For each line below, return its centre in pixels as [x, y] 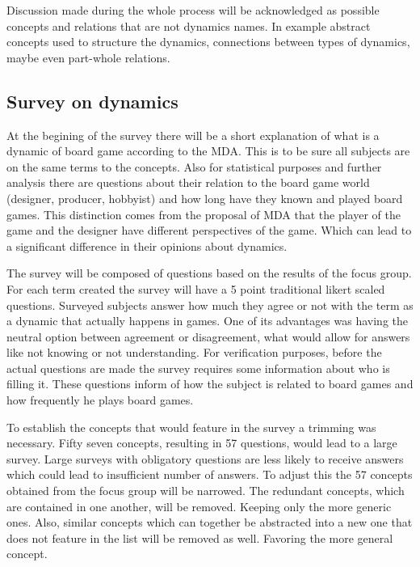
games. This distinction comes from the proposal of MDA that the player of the [204, 214]
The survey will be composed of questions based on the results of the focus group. [209, 273]
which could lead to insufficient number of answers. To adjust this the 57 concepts [210, 474]
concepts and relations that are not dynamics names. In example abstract [189, 25]
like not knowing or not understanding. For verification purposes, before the [194, 352]
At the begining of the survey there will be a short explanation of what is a [193, 135]
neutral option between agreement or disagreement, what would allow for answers [208, 336]
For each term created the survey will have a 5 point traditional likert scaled [196, 288]
